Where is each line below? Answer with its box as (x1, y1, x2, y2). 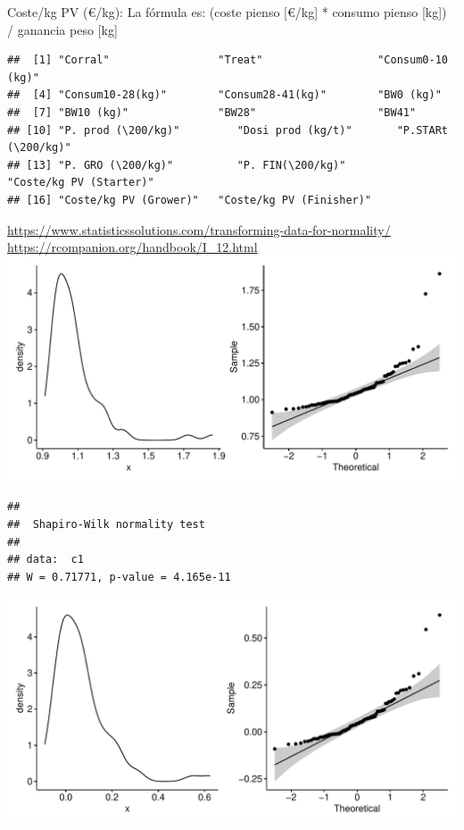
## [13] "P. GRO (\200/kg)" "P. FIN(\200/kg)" (7, 158, 346, 172)
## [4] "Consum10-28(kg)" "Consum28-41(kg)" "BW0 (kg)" (7, 88, 442, 102)
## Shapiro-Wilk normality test (7, 517, 205, 531)
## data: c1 (7, 553, 84, 566)
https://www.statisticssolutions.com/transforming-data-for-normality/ (7, 220, 391, 239)
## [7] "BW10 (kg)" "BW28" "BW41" (7, 105, 417, 119)
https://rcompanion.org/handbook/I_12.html (7, 238, 258, 256)
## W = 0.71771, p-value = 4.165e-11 (7, 570, 231, 583)
